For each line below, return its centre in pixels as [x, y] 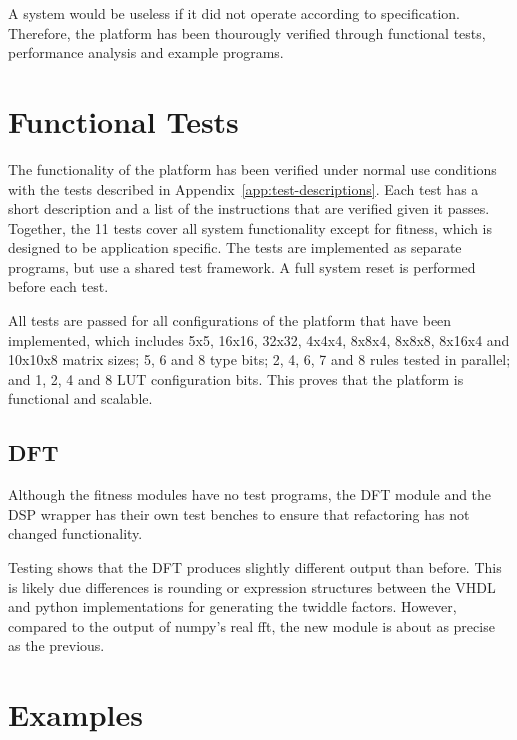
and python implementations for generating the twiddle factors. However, [232, 606]
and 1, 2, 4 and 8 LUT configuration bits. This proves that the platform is [236, 378]
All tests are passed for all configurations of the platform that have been [230, 320]
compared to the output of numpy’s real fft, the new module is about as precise [251, 625]
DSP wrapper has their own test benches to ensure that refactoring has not [239, 513]
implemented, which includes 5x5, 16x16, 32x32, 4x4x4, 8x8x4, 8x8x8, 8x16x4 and [259, 339]
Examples [75, 714]
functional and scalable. [80, 398]
